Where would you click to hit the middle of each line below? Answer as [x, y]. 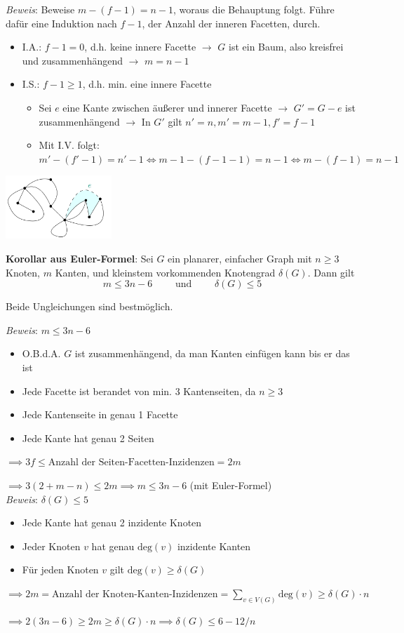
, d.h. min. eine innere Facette [147, 84]
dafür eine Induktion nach [61, 23]
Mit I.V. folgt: [69, 145]
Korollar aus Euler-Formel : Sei [80, 259]
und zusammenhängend [73, 60]
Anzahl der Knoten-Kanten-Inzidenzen [135, 594]
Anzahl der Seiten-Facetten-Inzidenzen [131, 463]
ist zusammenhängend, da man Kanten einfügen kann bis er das [212, 353]
